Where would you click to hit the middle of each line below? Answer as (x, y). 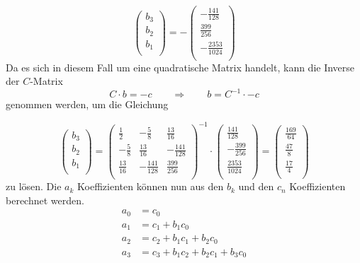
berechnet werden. (45, 200)
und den (256, 186)
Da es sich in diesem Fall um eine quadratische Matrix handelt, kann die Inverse (180, 67)
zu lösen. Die (34, 186)
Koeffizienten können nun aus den (151, 186)
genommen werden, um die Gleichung (87, 104)
